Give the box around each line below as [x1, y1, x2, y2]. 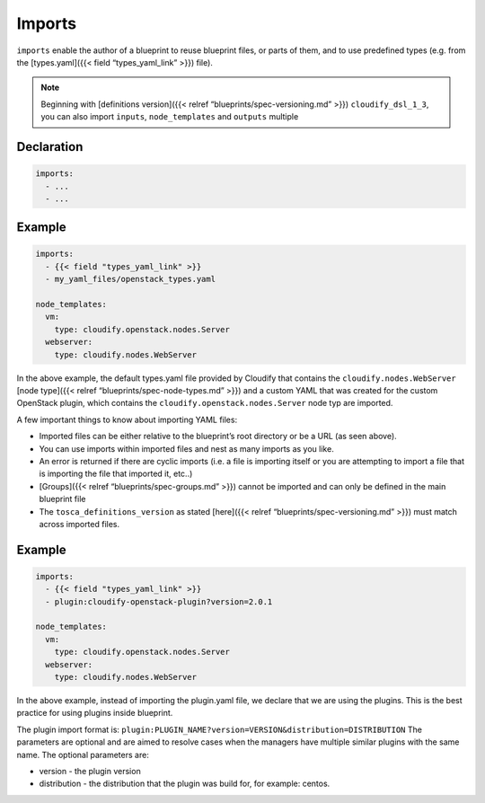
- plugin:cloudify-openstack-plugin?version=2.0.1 [45, 596, 273, 606]
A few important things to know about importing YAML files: [16, 414, 238, 425]
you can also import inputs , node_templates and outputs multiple [40, 111, 299, 122]
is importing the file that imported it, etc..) [39, 468, 193, 480]
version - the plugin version [39, 765, 141, 776]
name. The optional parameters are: [16, 749, 150, 760]
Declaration [16, 139, 84, 154]
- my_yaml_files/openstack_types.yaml [45, 274, 216, 285]
